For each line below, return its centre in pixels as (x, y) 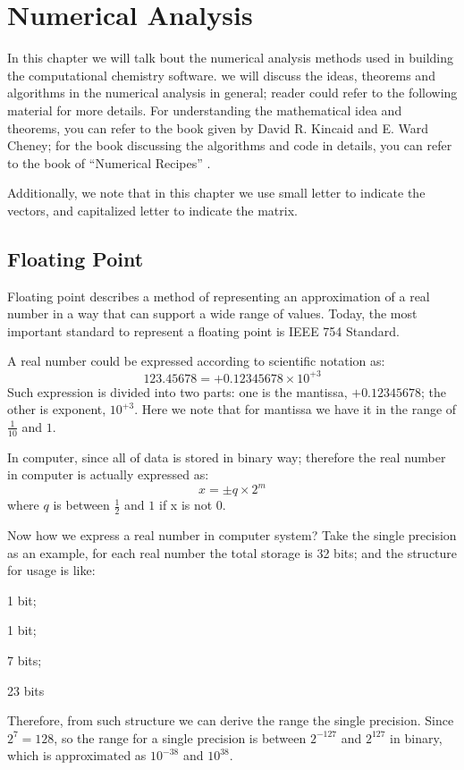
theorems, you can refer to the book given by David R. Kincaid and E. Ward (218, 127)
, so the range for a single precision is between (180, 737)
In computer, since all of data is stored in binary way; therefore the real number (227, 457)
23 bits (26, 690)
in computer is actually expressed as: (108, 474)
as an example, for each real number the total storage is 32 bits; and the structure (232, 552)
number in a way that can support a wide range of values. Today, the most (212, 313)
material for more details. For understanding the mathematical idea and (205, 110)
